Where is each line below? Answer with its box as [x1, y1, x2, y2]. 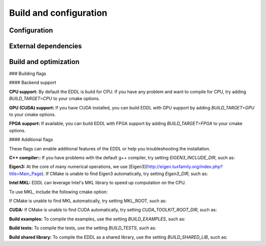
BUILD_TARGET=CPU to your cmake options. [9, 96, 100, 102]
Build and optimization [9, 58, 80, 66]
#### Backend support [9, 79, 57, 86]
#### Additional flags [9, 137, 53, 142]
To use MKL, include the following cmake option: [9, 189, 108, 195]
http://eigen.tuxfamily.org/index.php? [147, 164, 223, 170]
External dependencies [9, 42, 82, 50]
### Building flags [9, 70, 46, 76]
